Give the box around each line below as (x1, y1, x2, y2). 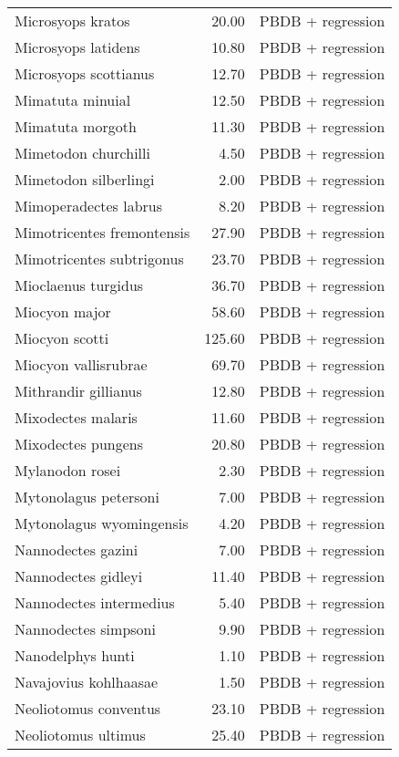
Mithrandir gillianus (15, 380, 142, 401)
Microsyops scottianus (15, 63, 155, 84)
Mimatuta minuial (15, 89, 131, 110)
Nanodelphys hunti (15, 645, 135, 666)
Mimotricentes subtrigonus (15, 248, 184, 269)
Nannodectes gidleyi (15, 565, 143, 586)
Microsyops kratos (15, 10, 130, 31)
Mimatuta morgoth (15, 116, 137, 137)
